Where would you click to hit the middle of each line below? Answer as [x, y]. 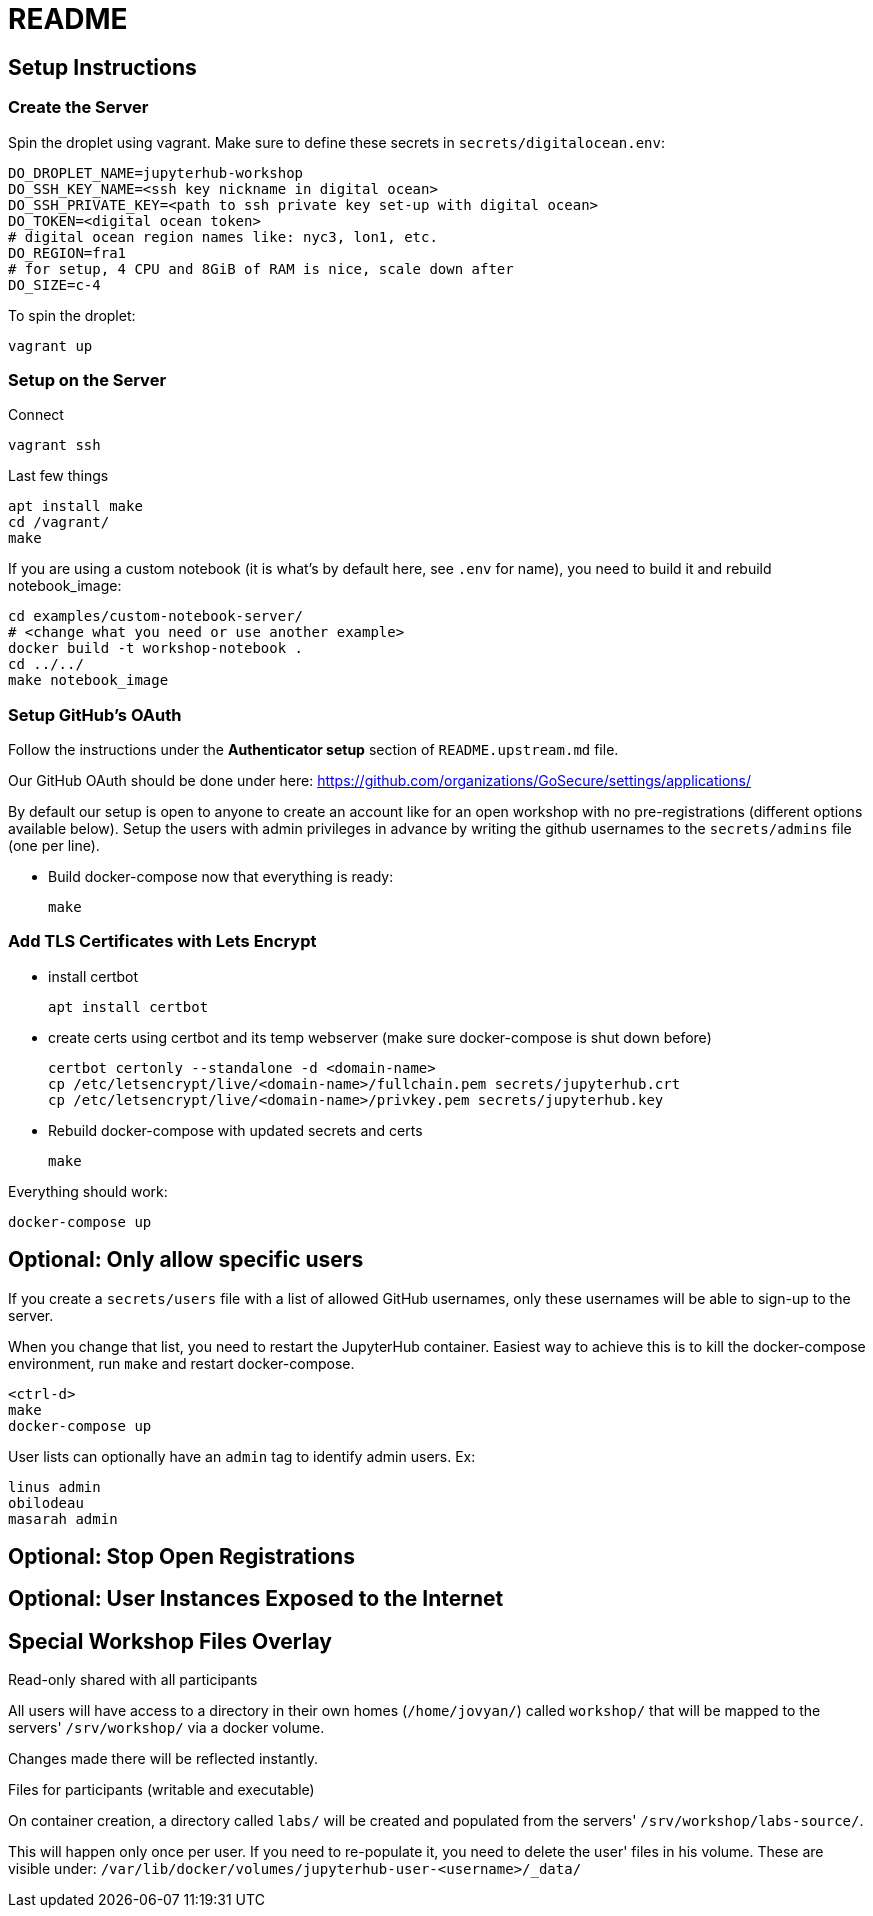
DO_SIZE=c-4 [54, 284]
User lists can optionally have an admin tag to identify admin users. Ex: [242, 1456]
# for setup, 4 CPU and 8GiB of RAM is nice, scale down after [261, 268]
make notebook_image [88, 680]
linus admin [54, 1486]
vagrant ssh [54, 445]
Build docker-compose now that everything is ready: [221, 877]
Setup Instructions [102, 67]
